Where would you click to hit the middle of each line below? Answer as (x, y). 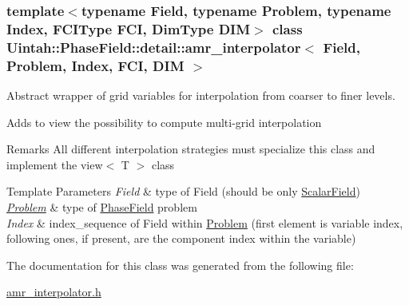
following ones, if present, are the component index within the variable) (181, 238)
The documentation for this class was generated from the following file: (180, 265)
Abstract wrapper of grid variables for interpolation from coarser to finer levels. (201, 95)
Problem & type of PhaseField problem (102, 206)
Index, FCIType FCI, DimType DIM (129, 28)
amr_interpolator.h (54, 292)
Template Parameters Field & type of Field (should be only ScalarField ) (183, 191)
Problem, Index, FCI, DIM (95, 65)
